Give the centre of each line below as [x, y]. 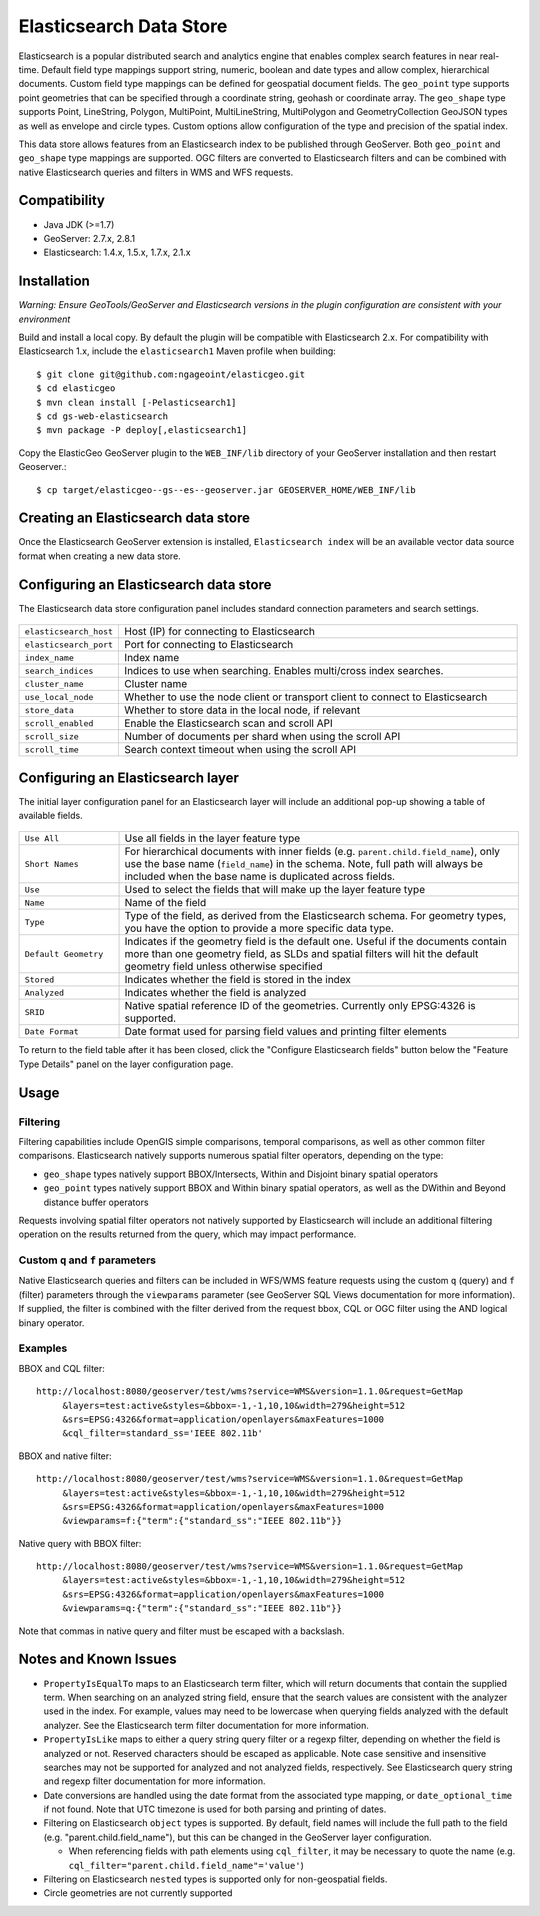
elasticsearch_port [69, 644]
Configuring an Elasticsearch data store [145, 584]
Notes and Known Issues [97, 1659]
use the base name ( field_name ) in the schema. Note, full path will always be [304, 864]
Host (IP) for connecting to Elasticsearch [219, 632]
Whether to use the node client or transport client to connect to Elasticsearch [306, 697]
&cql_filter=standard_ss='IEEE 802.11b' [163, 1433]
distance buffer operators [96, 1202]
